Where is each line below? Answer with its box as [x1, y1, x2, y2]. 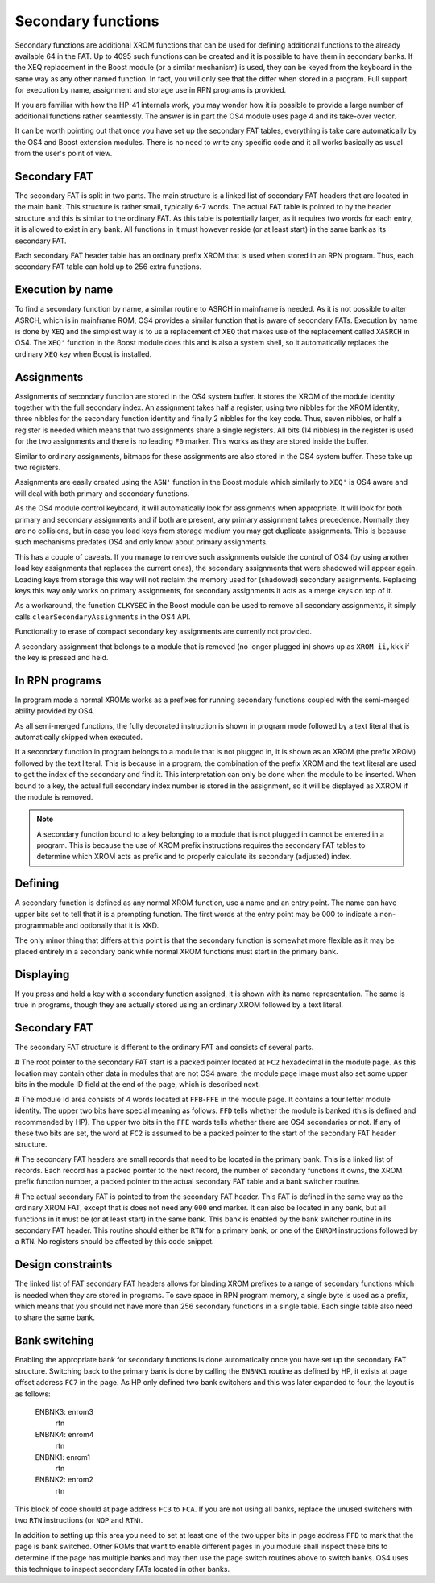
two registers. [14, 463, 61, 473]
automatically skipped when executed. [14, 732, 143, 742]
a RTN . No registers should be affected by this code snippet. [14, 1237, 214, 1246]
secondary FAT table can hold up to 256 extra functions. [14, 262, 201, 271]
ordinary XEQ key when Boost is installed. [14, 349, 152, 358]
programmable [14, 920, 64, 930]
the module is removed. [14, 791, 93, 801]
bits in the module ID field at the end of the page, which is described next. [14, 1080, 261, 1089]
